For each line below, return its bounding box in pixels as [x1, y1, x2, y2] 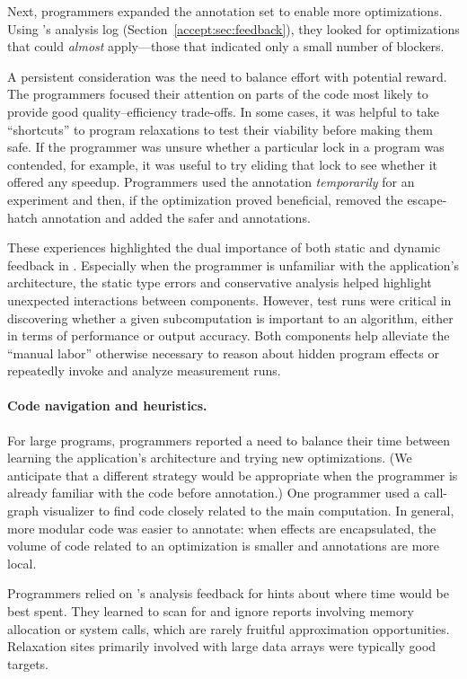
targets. [7, 654, 49, 673]
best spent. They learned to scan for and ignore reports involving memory [7, 602, 414, 621]
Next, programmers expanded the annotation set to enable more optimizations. [7, 2, 443, 20]
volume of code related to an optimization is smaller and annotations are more [7, 536, 440, 555]
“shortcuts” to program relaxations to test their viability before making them [7, 119, 433, 138]
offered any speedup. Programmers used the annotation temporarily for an [7, 172, 415, 191]
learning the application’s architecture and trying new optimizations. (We [7, 448, 412, 467]
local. [7, 553, 37, 572]
